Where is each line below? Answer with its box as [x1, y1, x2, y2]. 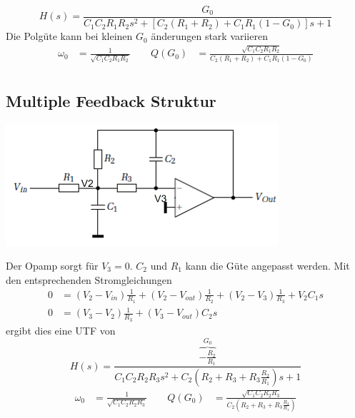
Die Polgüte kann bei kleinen [6, 29, 133, 44]
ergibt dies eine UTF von [6, 322, 116, 337]
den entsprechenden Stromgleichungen [6, 272, 172, 287]
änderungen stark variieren [151, 29, 268, 44]
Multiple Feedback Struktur [6, 89, 216, 111]
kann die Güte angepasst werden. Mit [185, 258, 350, 272]
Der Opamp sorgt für [6, 258, 99, 272]
